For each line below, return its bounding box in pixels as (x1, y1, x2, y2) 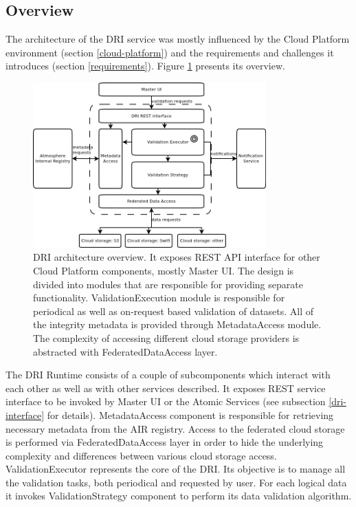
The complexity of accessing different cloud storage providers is (33, 330, 300, 345)
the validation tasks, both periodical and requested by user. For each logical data (5, 475, 347, 489)
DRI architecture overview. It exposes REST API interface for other (33, 250, 320, 264)
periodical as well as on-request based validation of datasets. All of (33, 303, 314, 318)
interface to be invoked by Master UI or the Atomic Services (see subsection (5, 394, 326, 409)
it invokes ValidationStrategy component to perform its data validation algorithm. (5, 488, 352, 503)
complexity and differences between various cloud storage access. (5, 448, 277, 462)
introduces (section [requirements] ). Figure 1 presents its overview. (5, 58, 285, 73)
